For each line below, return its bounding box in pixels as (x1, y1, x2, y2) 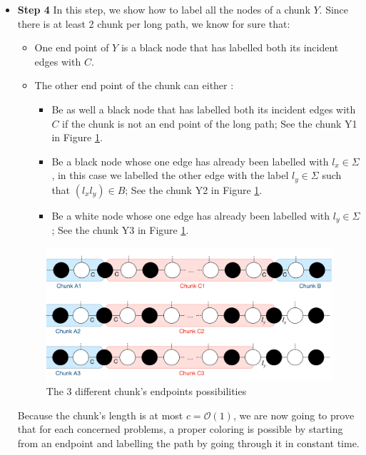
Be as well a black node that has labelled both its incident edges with (51, 101, 356, 116)
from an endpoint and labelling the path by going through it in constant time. (17, 435, 360, 450)
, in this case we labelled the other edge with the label (51, 168, 289, 183)
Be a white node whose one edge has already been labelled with (51, 208, 330, 223)
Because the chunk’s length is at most (17, 407, 183, 422)
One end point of (34, 40, 109, 55)
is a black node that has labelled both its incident (121, 40, 339, 55)
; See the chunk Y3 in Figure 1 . (51, 223, 189, 237)
